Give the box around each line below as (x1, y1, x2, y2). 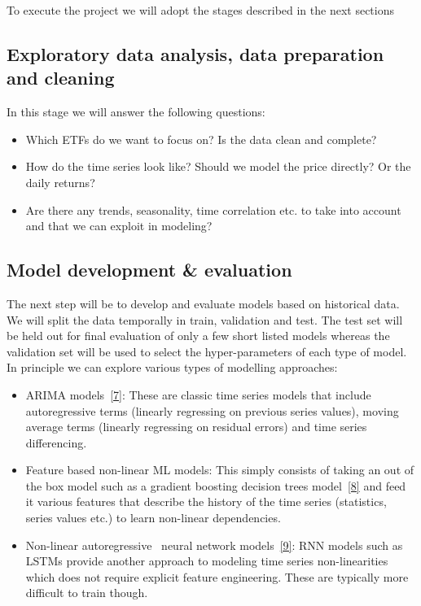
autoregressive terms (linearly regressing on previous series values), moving (25, 402, 399, 419)
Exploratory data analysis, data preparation (7, 41, 384, 66)
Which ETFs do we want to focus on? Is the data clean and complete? (25, 130, 377, 147)
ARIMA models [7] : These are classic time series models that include (25, 386, 371, 403)
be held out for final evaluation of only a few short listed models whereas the (7, 327, 390, 344)
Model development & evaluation (7, 257, 292, 282)
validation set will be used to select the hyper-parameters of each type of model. (7, 342, 407, 360)
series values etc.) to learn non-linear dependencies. (25, 509, 281, 526)
